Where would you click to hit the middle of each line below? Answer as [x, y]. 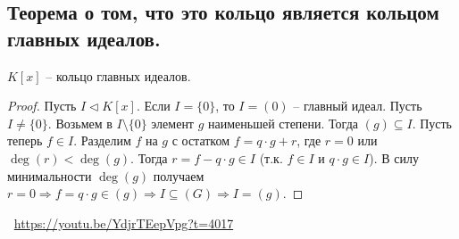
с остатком [201, 140]
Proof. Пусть [42, 106]
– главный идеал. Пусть [358, 106]
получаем [179, 175]
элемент [172, 123]
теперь [25, 140]
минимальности [50, 175]
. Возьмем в [80, 123]
